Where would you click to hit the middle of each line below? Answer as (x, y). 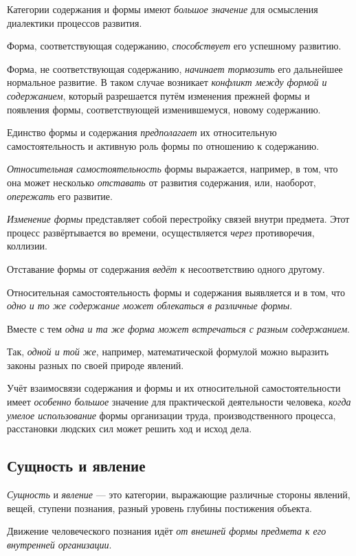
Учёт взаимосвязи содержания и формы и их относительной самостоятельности (174, 388)
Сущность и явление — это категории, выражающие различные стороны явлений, (179, 494)
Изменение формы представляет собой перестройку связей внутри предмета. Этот (178, 219)
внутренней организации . (59, 544)
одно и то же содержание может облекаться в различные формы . (150, 305)
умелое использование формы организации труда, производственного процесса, (171, 415)
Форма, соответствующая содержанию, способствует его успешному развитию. (174, 46)
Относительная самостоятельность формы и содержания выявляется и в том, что (176, 292)
